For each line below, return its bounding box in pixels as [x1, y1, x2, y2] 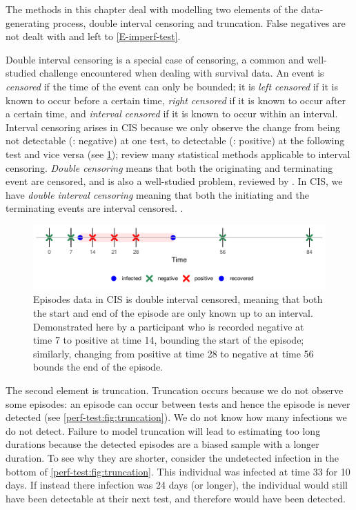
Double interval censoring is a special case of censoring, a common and [6, 52, 304, 66]
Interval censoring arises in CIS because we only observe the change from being [6, 119, 341, 134]
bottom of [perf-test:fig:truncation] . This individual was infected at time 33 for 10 [6, 464, 350, 478]
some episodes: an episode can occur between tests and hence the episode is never [6, 396, 350, 411]
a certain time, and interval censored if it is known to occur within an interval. [6, 106, 338, 121]
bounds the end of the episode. [33, 360, 164, 374]
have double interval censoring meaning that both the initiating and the [6, 187, 309, 202]
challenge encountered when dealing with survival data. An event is [39, 66, 324, 80]
